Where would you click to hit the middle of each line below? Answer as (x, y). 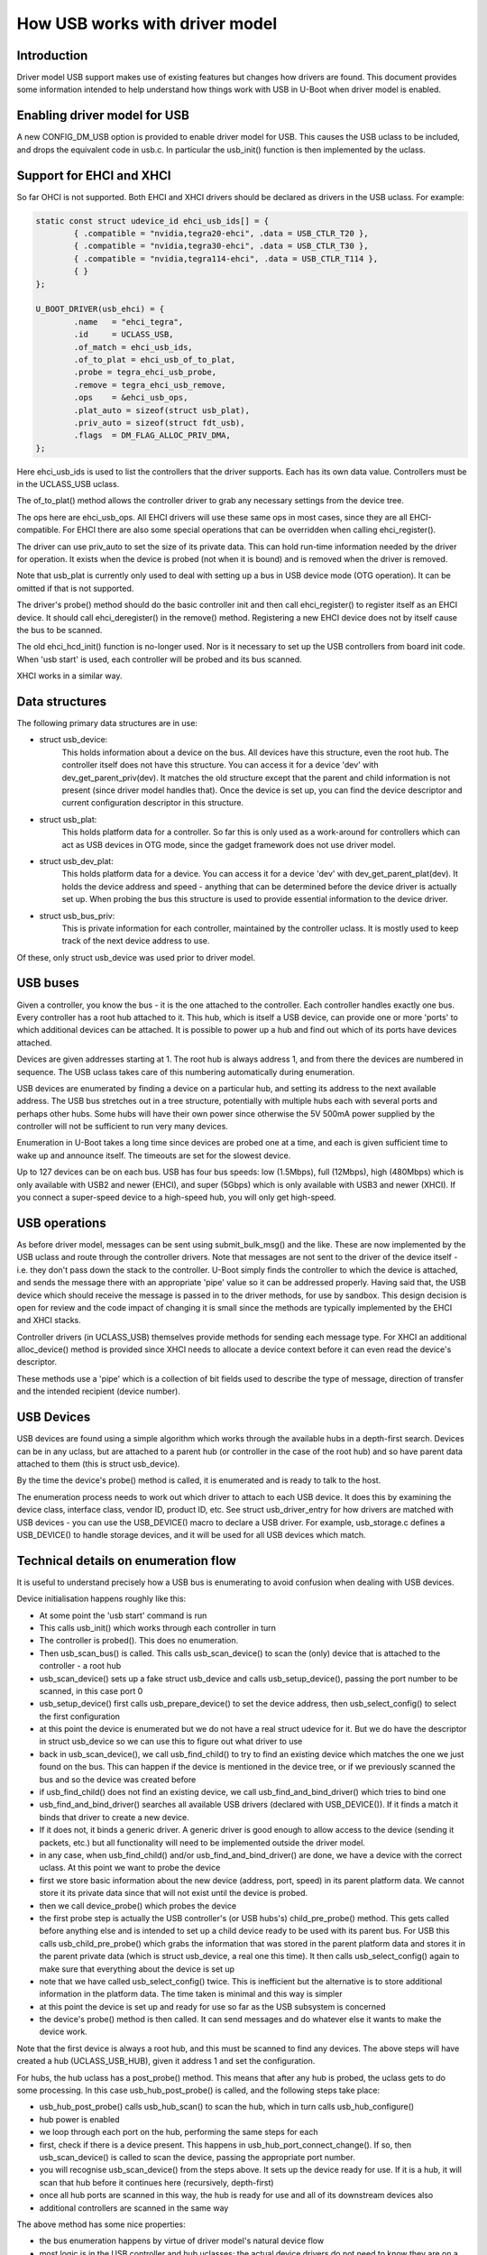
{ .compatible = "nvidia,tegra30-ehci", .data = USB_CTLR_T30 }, (221, 246)
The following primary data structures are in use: (107, 723)
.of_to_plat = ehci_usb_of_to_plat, (155, 359)
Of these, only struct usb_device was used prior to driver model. (136, 957)
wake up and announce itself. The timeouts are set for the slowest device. (154, 1155)
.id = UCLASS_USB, (124, 335)
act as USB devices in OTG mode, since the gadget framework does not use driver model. (229, 844)
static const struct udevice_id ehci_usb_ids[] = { (152, 221)
